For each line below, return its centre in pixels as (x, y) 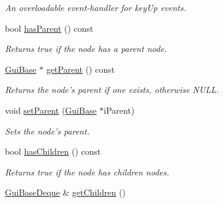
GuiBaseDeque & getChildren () (66, 192)
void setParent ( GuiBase (51, 110)
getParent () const (81, 69)
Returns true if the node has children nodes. (87, 172)
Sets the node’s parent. (47, 131)
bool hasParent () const (49, 28)
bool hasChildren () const (53, 151)
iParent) (119, 110)
